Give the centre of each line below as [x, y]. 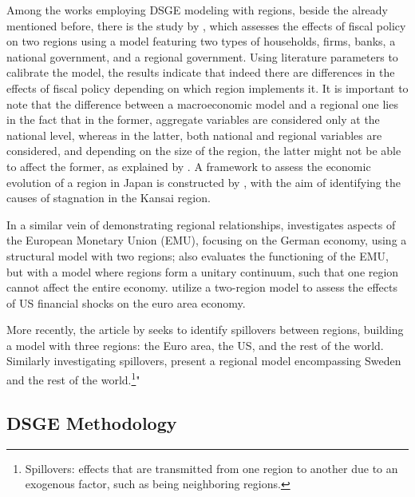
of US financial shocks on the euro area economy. [126, 302]
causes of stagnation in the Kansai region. [109, 198]
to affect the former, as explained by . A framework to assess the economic [189, 166]
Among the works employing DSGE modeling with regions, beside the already [198, 10]
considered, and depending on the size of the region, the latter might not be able [204, 151]
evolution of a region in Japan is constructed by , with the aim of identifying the [204, 182]
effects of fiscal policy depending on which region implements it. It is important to [207, 87]
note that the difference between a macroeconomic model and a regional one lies [202, 103]
